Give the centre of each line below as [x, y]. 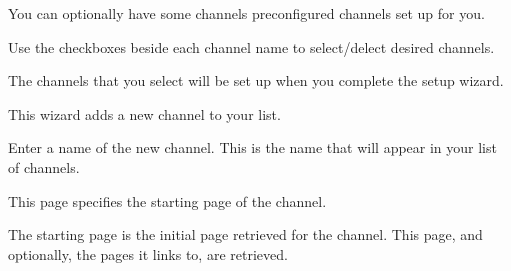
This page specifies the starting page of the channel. [167, 200]
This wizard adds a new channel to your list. [144, 113]
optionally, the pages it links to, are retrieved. [148, 253]
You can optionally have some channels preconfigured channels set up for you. [246, 13]
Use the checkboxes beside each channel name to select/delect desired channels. [251, 46]
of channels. [44, 166]
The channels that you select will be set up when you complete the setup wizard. [256, 80]
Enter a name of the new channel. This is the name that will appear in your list [252, 147]
